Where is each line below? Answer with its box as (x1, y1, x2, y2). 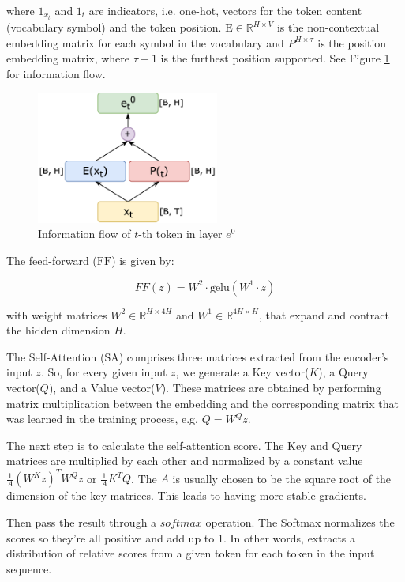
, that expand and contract (259, 306, 389, 323)
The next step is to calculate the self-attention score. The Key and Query (6, 436, 362, 453)
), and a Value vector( (48, 379, 156, 395)
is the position (317, 34, 387, 51)
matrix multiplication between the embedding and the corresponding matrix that (6, 395, 399, 411)
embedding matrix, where (6, 50, 130, 66)
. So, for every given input (40, 364, 167, 380)
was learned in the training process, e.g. (6, 410, 199, 427)
